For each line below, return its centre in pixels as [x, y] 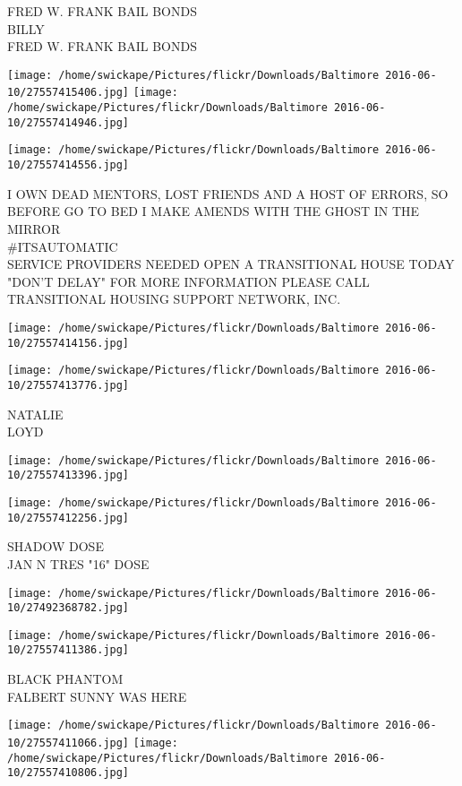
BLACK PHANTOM [65, 679]
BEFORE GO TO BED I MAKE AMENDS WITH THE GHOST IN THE [214, 211]
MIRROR [34, 228]
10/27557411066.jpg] [68, 743]
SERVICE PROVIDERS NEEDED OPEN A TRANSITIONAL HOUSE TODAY [231, 264]
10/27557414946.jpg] [68, 122]
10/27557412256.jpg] [68, 518]
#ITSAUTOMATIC [63, 246]
